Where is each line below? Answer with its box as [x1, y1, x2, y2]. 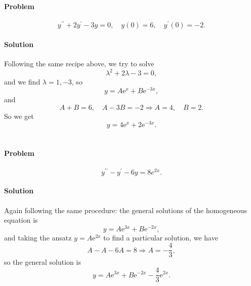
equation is [4, 215, 38, 225]
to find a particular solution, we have [103, 232, 218, 242]
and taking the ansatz [4, 232, 72, 242]
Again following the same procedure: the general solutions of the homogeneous [4, 205, 247, 215]
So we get [4, 110, 34, 121]
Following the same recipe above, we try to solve [4, 58, 154, 69]
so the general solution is [4, 257, 81, 267]
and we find [4, 76, 40, 87]
